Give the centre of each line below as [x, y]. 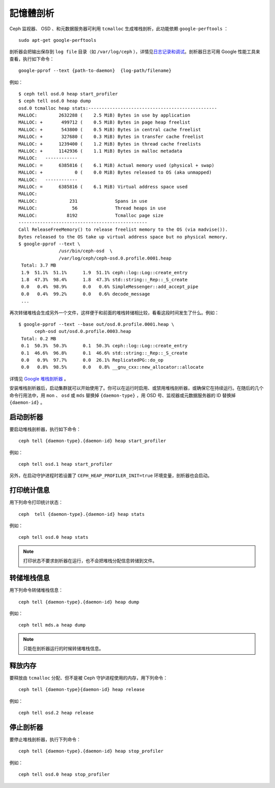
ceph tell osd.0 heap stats [53, 537]
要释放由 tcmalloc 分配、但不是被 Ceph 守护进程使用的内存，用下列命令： [89, 678]
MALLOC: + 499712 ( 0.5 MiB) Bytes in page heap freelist [104, 122]
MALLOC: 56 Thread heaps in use [92, 208]
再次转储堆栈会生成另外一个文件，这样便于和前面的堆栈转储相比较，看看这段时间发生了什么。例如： [114, 313]
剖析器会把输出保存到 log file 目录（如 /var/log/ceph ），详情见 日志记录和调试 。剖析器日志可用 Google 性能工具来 [135, 52]
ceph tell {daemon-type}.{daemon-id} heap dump [79, 602]
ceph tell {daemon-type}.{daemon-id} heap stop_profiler [91, 751]
